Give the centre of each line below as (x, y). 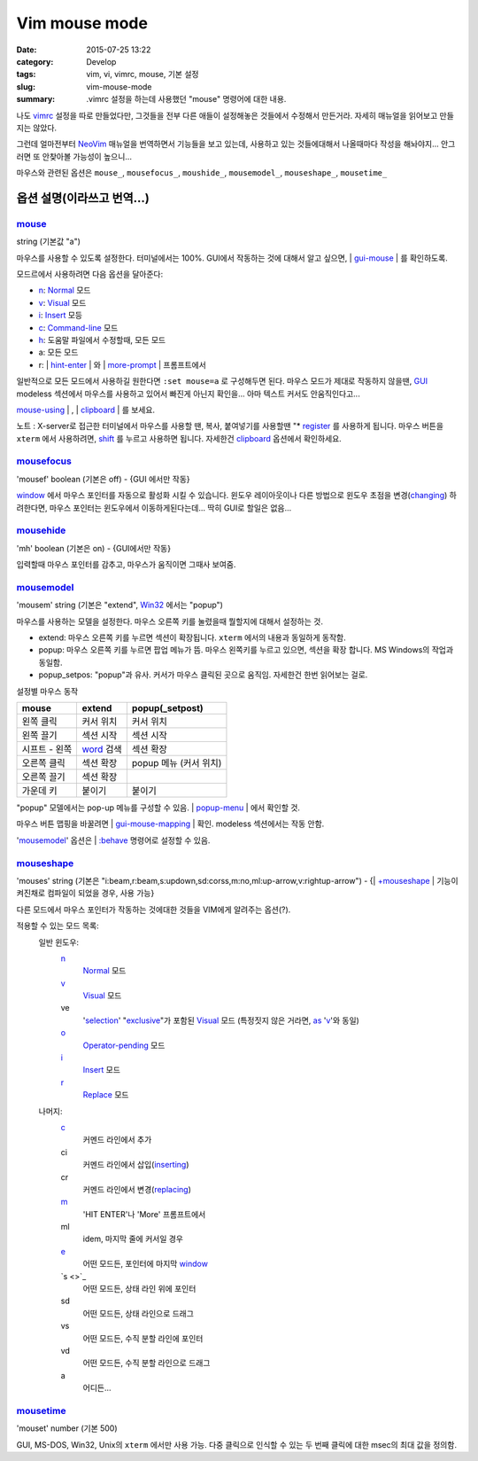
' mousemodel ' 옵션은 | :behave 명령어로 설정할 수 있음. (113, 840)
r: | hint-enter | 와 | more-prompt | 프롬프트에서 (123, 364)
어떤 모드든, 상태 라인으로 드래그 (139, 1313)
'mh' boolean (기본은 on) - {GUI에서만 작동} (94, 548)
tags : (26, 74)
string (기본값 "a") (49, 242)
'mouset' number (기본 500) (67, 1428)
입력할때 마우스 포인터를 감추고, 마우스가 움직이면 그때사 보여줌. (126, 565)
